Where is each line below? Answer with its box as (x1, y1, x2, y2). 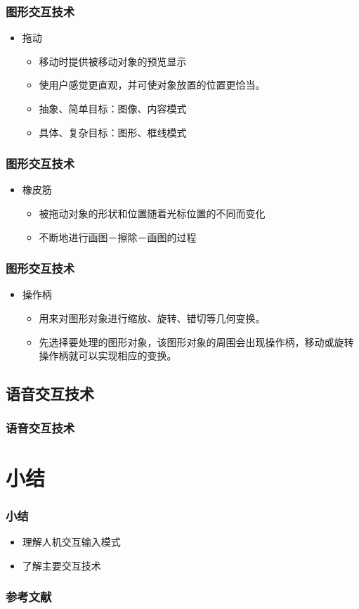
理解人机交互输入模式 (22, 534, 121, 549)
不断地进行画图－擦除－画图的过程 (39, 229, 197, 244)
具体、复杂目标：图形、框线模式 (39, 124, 187, 139)
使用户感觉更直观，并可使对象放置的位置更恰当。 (39, 77, 266, 92)
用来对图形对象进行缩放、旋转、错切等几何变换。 (39, 311, 266, 325)
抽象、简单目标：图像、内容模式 (39, 101, 187, 115)
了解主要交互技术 (22, 558, 101, 572)
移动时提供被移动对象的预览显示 (39, 53, 187, 68)
